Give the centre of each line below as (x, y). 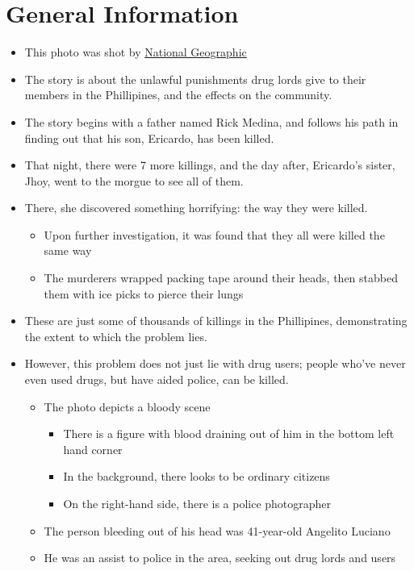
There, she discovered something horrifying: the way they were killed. (196, 208)
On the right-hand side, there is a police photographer (197, 503)
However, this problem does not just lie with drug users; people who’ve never (215, 363)
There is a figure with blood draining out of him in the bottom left (229, 433)
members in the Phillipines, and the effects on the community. (178, 95)
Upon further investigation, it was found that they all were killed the (214, 234)
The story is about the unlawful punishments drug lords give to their (195, 79)
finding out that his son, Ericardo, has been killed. (149, 138)
